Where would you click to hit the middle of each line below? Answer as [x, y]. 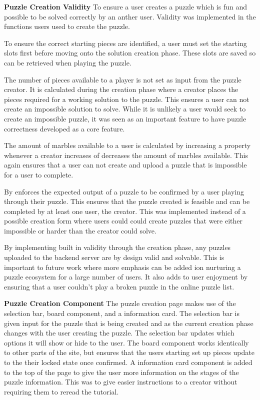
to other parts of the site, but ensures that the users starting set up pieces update [129, 352]
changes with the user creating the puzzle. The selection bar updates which [119, 333]
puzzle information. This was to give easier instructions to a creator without [121, 382]
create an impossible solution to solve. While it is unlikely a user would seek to [125, 109]
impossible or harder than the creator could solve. [80, 230]
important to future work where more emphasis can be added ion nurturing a [122, 267]
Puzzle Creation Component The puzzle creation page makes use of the [120, 303]
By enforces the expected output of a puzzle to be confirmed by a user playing [124, 191]
